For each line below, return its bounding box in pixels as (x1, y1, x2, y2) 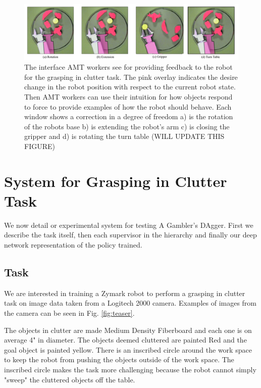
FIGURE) (24, 140, 55, 151)
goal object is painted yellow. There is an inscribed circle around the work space (4, 344, 252, 355)
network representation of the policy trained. (4, 239, 142, 250)
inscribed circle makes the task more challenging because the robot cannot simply (4, 364, 256, 374)
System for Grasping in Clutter (4, 170, 227, 191)
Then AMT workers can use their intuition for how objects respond (24, 91, 233, 102)
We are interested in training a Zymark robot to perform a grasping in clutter (4, 287, 245, 298)
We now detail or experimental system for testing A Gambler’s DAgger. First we (4, 219, 253, 230)
